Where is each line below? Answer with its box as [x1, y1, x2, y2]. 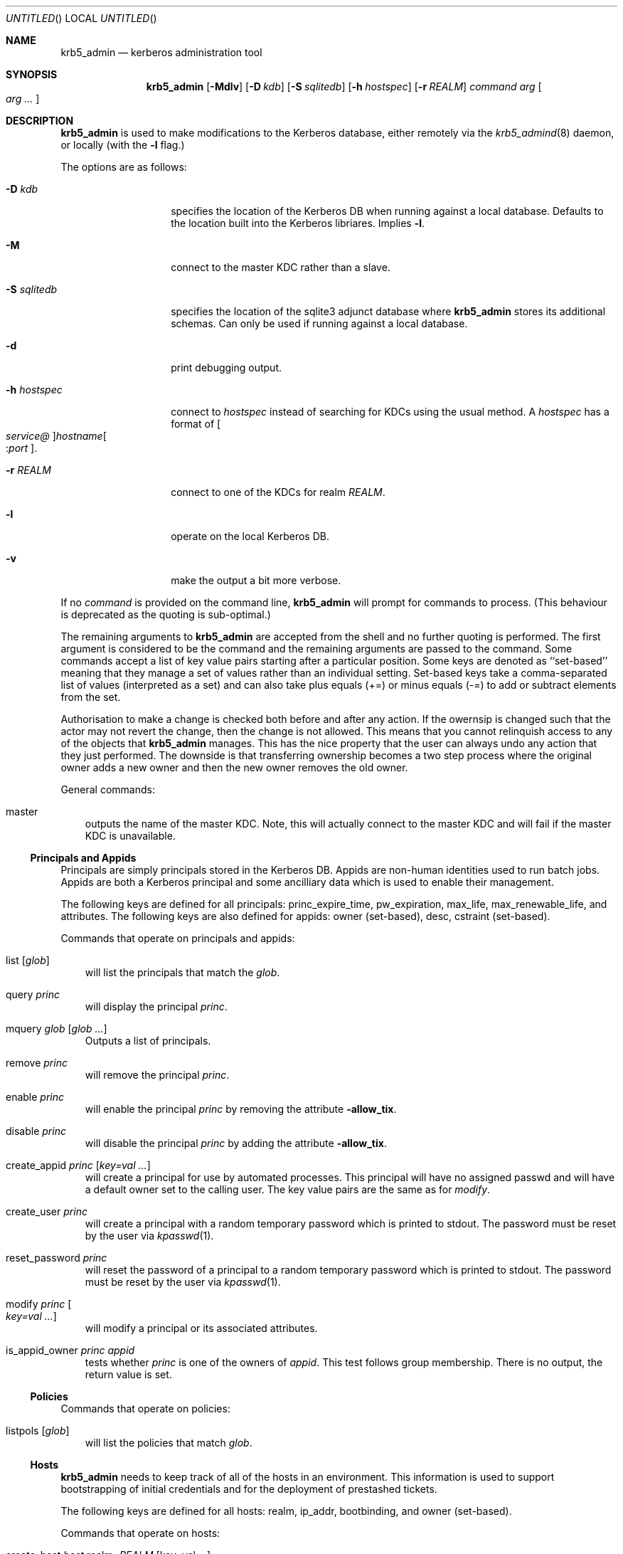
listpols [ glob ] [6, 1424, 70, 1437]
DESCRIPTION [6, 115, 74, 127]
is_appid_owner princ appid [6, 1344, 135, 1356]
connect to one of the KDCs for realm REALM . [171, 486, 385, 498]
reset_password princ [6, 1252, 107, 1264]
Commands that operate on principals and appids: [60, 932, 295, 944]
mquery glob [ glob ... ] [6, 1022, 107, 1035]
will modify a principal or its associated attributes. [85, 1322, 318, 1334]
